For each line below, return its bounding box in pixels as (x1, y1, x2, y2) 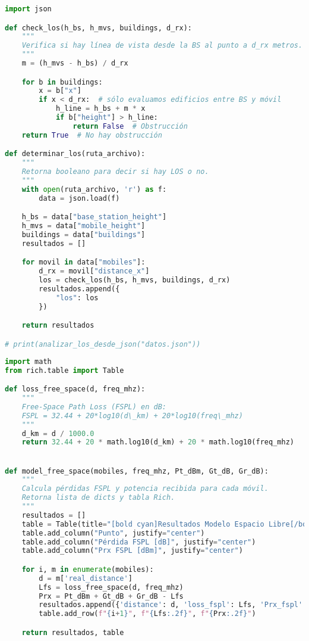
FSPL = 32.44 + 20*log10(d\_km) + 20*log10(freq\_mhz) (21, 411, 243, 420)
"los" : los (55, 293, 99, 302)
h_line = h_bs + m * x (55, 104, 146, 113)
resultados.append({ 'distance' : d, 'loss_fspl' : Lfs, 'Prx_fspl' (39, 600, 303, 609)
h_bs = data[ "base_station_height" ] (21, 213, 167, 222)
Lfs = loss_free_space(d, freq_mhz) (39, 583, 184, 592)
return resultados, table (21, 628, 124, 637)
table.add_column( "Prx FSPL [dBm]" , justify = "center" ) (21, 546, 243, 555)
